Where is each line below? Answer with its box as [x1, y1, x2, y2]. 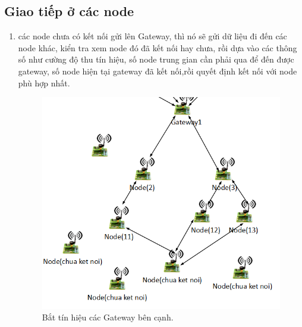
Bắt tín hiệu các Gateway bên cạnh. [42, 311, 174, 323]
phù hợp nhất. [18, 76, 70, 89]
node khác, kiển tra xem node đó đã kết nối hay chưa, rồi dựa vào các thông [18, 41, 297, 54]
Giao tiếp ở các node [4, 2, 134, 20]
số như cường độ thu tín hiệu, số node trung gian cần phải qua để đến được [18, 53, 294, 66]
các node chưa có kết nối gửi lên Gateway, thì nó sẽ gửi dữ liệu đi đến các [18, 30, 287, 42]
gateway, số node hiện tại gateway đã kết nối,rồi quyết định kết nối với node [18, 64, 297, 77]
